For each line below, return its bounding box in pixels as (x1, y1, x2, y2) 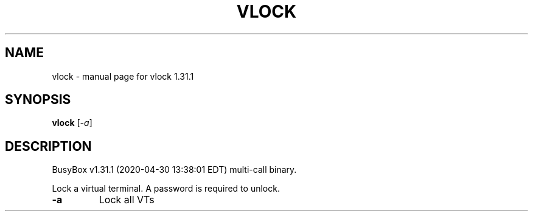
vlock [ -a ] (52, 117, 92, 128)
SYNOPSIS (5, 92, 71, 108)
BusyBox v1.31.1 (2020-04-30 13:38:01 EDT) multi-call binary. (52, 164, 297, 175)
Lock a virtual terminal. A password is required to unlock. (52, 183, 280, 194)
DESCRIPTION (5, 138, 92, 154)
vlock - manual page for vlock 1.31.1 (52, 71, 194, 82)
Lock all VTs (99, 193, 155, 206)
